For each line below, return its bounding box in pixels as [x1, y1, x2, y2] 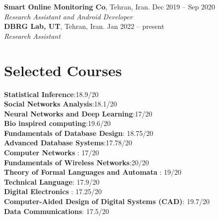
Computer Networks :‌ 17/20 [4, 147, 99, 158]
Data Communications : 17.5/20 [4, 206, 109, 216]
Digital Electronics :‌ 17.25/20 [4, 186, 102, 197]
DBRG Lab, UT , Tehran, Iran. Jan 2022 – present [4, 21, 164, 31]
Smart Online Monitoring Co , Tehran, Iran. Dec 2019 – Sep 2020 [4, 1, 216, 11]
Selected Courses [4, 60, 122, 80]
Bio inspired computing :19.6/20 [4, 118, 111, 128]
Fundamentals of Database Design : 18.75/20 [4, 127, 153, 138]
